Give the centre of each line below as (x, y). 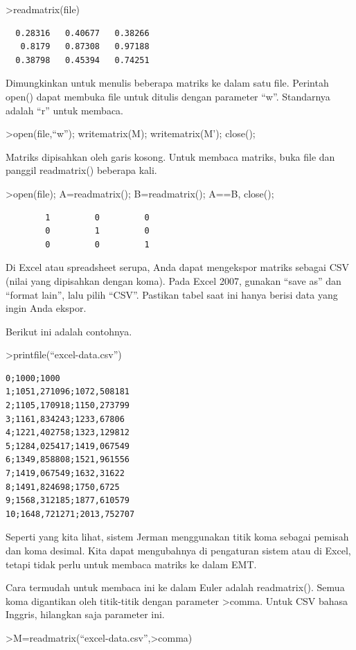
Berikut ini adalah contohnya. (69, 331)
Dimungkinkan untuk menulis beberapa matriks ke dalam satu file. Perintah (167, 83)
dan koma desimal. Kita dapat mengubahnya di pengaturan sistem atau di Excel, (178, 550)
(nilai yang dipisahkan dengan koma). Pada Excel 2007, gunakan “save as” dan (173, 280)
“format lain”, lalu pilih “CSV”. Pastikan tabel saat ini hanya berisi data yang (172, 294)
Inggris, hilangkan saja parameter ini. (85, 614)
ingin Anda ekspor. (46, 308)
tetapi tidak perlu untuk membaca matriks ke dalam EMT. (131, 564)
